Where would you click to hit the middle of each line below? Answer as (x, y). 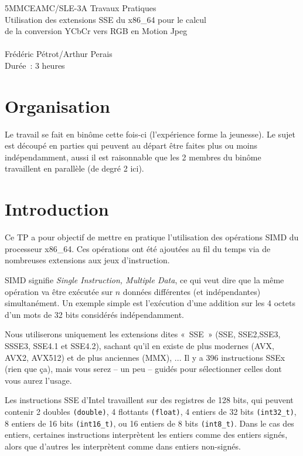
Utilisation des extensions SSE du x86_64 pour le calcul (105, 19)
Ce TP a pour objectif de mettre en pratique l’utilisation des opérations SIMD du (152, 237)
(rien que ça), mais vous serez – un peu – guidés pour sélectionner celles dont (143, 369)
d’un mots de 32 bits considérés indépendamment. (95, 314)
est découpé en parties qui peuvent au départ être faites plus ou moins (131, 145)
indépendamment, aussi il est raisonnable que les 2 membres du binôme (133, 157)
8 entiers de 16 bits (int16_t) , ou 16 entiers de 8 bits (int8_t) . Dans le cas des (149, 423)
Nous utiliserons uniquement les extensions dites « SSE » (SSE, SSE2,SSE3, (143, 334)
